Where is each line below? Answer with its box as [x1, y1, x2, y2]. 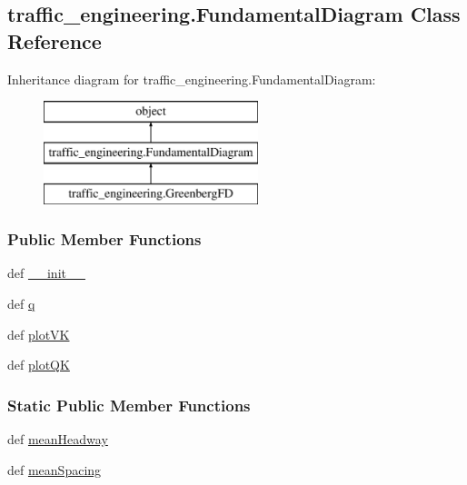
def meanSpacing [7, 460, 102, 479]
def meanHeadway [7, 429, 108, 448]
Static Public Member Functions [7, 393, 251, 416]
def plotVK [7, 324, 70, 343]
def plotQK [7, 355, 70, 374]
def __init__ [7, 263, 85, 282]
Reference [7, 26, 102, 54]
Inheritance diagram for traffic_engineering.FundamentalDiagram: [7, 69, 376, 88]
